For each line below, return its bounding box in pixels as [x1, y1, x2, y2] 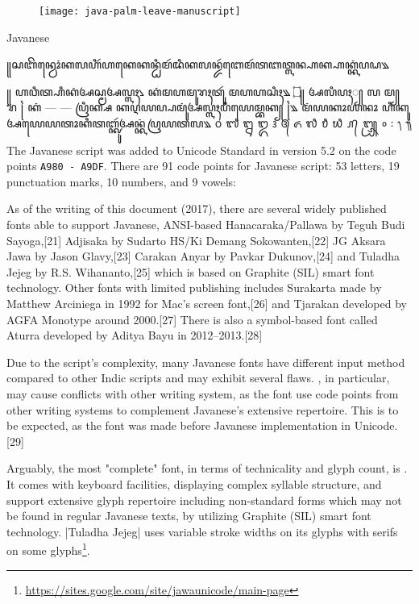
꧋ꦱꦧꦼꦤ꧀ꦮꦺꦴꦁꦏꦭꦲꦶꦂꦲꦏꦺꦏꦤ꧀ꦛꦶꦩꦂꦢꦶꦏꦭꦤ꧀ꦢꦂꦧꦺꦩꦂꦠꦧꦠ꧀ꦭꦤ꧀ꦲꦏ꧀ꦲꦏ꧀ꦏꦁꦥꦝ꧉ [6, 56, 389, 73]
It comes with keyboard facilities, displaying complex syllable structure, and [6, 475, 382, 492]
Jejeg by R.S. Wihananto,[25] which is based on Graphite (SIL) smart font [6, 263, 375, 280]
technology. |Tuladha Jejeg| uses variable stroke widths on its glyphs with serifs [6, 523, 398, 539]
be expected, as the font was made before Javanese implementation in [6, 417, 351, 434]
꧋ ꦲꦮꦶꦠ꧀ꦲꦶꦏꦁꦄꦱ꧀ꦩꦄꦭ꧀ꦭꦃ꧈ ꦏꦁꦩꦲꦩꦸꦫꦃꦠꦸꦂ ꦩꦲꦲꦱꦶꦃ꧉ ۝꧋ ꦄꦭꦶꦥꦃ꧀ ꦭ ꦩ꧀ [6, 82, 400, 99]
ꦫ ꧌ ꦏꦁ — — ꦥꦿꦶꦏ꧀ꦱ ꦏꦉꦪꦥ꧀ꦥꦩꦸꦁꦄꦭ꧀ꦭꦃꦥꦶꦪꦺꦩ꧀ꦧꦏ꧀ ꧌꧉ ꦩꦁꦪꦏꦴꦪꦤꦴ [6, 98, 379, 115]
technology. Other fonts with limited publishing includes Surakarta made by [6, 279, 382, 296]
